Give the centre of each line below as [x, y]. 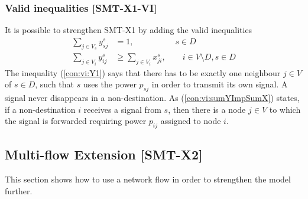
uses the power [110, 84]
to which [285, 109]
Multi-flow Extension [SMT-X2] [104, 154]
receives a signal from [122, 109]
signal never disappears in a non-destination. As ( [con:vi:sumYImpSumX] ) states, [152, 97]
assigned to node [191, 121]
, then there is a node [207, 109]
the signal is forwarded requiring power [76, 121]
